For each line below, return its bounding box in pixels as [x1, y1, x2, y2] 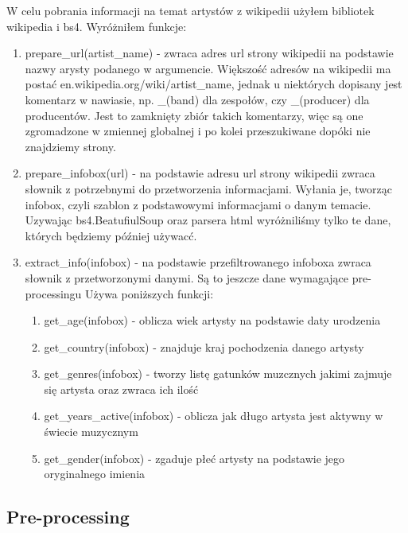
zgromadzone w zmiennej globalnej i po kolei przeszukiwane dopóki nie [25, 123, 371, 139]
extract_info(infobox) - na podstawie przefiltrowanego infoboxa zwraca [25, 254, 371, 270]
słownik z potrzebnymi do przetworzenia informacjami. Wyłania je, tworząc [25, 180, 392, 196]
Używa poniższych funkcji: [85, 285, 214, 302]
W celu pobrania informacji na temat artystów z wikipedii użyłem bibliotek [6, 2, 375, 18]
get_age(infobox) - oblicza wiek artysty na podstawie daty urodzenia [44, 312, 381, 329]
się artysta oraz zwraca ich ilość [44, 380, 199, 397]
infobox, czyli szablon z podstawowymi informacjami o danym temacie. [25, 196, 371, 212]
